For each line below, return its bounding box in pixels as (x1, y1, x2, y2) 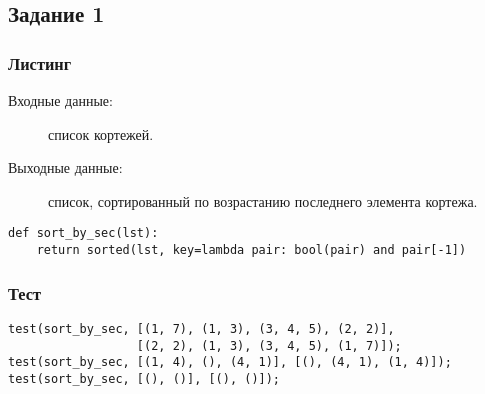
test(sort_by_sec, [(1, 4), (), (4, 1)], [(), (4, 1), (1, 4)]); (8, 355, 452, 370)
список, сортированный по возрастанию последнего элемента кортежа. (48, 190, 478, 211)
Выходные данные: (8, 157, 123, 178)
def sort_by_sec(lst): (8, 226, 159, 241)
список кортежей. (48, 123, 154, 144)
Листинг (8, 50, 72, 75)
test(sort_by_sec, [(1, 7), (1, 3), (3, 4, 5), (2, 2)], (8, 321, 395, 336)
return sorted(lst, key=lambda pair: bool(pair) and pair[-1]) (36, 243, 467, 258)
